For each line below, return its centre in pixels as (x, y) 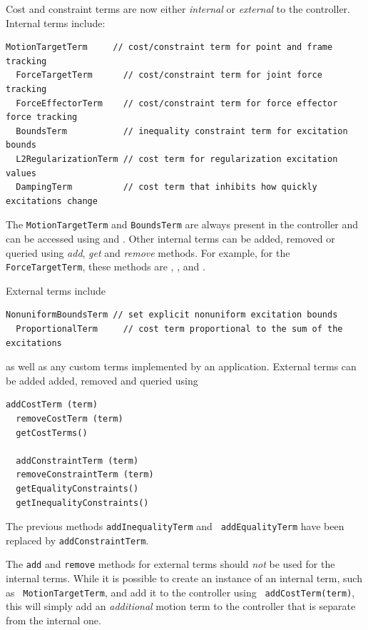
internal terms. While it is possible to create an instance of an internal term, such (184, 578)
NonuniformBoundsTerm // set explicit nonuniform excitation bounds (172, 315)
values (21, 173)
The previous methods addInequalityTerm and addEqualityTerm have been (175, 526)
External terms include (56, 290)
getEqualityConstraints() (77, 488)
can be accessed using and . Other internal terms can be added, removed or (170, 238)
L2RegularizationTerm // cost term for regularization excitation (177, 159)
